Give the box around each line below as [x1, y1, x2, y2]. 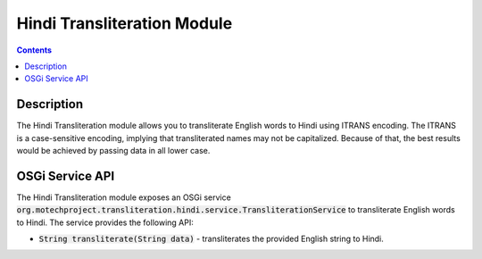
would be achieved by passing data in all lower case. [16, 146, 211, 156]
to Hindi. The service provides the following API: [16, 217, 194, 228]
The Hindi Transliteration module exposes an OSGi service [16, 192, 231, 203]
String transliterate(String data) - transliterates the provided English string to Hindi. [38, 233, 384, 245]
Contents [16, 45, 53, 55]
